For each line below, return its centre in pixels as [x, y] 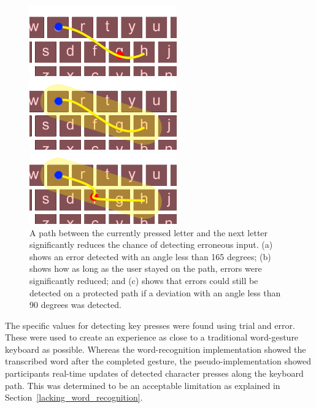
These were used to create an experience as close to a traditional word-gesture [152, 337]
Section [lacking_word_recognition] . [74, 397]
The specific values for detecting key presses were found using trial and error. [150, 325]
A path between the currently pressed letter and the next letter [149, 232]
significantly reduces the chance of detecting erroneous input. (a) [151, 244]
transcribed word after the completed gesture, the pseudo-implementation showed [158, 361]
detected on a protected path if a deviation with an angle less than [155, 292]
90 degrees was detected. [75, 305]
